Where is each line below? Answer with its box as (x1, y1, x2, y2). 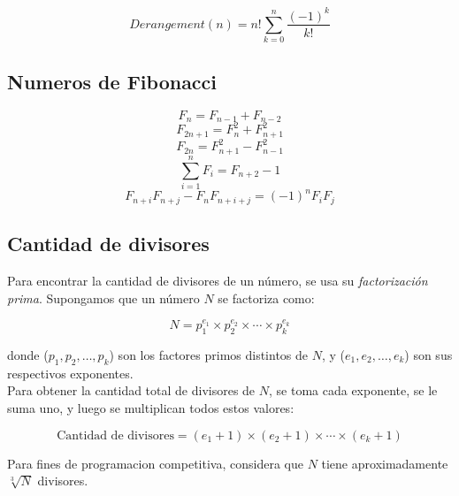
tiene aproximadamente (321, 454, 448, 472)
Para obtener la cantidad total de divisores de (7, 381, 256, 400)
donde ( (7, 345, 49, 363)
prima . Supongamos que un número (7, 288, 200, 307)
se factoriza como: (218, 288, 315, 307)
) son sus (404, 345, 453, 363)
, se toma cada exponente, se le (269, 381, 438, 400)
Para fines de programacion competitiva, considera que (7, 454, 303, 472)
